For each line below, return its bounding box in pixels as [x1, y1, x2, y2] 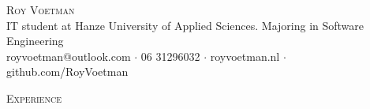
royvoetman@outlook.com [6, 47, 131, 64]
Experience [6, 89, 62, 106]
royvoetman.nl [210, 47, 280, 64]
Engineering [6, 32, 64, 49]
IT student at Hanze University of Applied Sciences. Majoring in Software [6, 17, 364, 33]
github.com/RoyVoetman [6, 63, 129, 80]
